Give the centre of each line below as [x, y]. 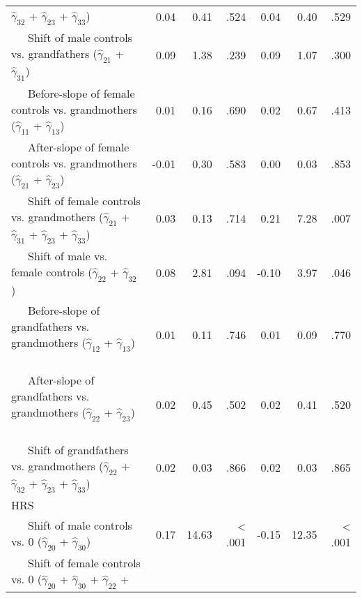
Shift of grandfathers [78, 449]
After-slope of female [79, 147]
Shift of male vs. [68, 256]
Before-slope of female [81, 93]
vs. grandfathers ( [54, 54]
